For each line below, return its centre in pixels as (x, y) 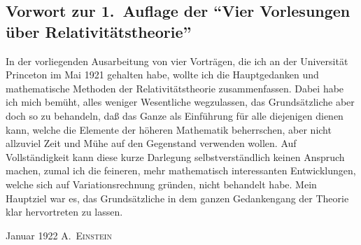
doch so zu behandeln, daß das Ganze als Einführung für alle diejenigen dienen (175, 115)
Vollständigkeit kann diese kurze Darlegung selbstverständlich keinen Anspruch (175, 156)
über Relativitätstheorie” (99, 31)
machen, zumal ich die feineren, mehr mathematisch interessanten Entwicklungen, (181, 170)
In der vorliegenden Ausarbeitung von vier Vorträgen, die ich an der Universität (177, 61)
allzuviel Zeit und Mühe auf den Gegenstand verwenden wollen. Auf (151, 143)
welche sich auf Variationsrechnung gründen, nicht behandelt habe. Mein (161, 184)
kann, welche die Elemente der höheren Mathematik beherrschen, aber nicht (169, 129)
